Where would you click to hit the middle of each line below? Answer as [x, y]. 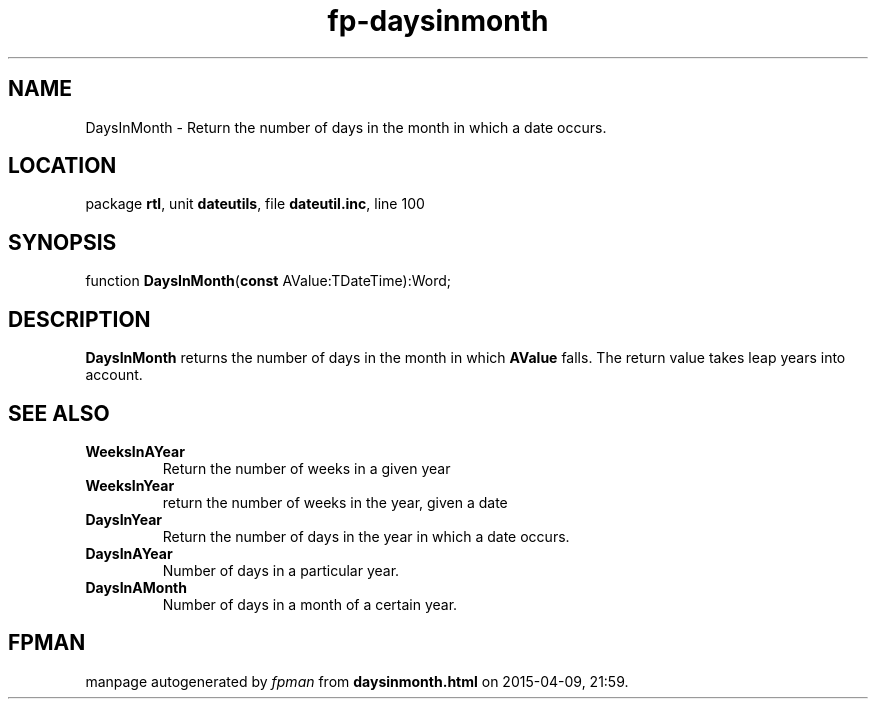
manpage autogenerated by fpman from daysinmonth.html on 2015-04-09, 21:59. [357, 681]
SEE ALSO [59, 413]
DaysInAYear [129, 553]
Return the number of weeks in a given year [306, 468]
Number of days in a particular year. [281, 570]
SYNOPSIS [62, 242]
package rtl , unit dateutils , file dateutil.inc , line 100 [255, 204]
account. [114, 375]
